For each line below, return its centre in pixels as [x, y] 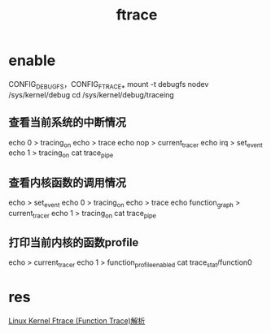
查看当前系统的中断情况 [67, 122]
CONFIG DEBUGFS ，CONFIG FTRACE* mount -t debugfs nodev [109, 85]
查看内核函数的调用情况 [67, 182]
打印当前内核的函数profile [74, 242]
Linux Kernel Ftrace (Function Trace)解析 [77, 321]
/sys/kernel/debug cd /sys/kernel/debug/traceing [92, 94]
